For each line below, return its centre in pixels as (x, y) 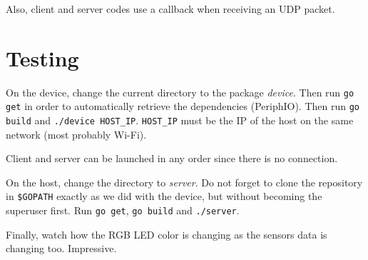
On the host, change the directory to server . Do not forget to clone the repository (184, 182)
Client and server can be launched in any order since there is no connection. (172, 158)
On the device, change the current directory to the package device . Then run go (180, 92)
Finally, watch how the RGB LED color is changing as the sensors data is (167, 234)
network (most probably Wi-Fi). (76, 134)
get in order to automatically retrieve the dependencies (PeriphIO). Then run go (183, 106)
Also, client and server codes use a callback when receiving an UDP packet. (170, 9)
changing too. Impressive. (61, 248)
